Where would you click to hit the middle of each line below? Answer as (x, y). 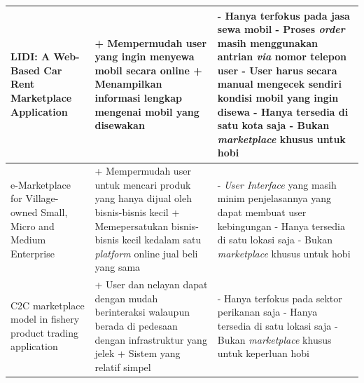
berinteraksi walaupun (142, 312)
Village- (42, 198)
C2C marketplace (48, 305)
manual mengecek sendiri (279, 84)
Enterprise (33, 253)
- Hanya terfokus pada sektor (280, 298)
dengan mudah (126, 298)
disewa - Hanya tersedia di (283, 111)
